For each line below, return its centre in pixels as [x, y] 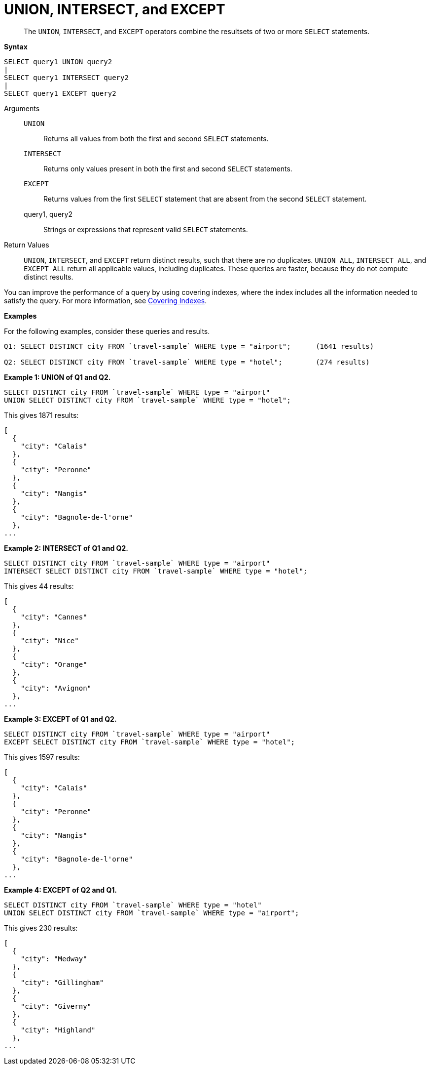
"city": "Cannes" [54, 617]
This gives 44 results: [39, 586]
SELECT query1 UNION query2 [58, 62]
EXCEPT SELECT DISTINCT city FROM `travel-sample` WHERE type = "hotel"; [150, 742]
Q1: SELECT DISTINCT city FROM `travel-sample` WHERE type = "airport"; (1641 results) [189, 346]
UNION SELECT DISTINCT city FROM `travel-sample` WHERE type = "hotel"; [147, 400]
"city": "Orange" [54, 664]
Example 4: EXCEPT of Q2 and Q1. [60, 890]
